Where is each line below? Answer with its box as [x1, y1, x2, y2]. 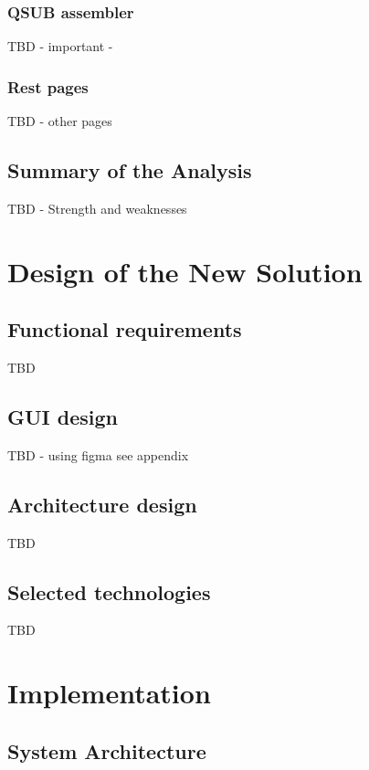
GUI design [7, 402, 118, 430]
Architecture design [7, 490, 197, 518]
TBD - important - [7, 37, 113, 56]
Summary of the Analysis [7, 156, 252, 185]
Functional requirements [7, 315, 242, 343]
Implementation [7, 674, 211, 712]
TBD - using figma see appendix [7, 445, 189, 464]
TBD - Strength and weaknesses [7, 198, 187, 217]
